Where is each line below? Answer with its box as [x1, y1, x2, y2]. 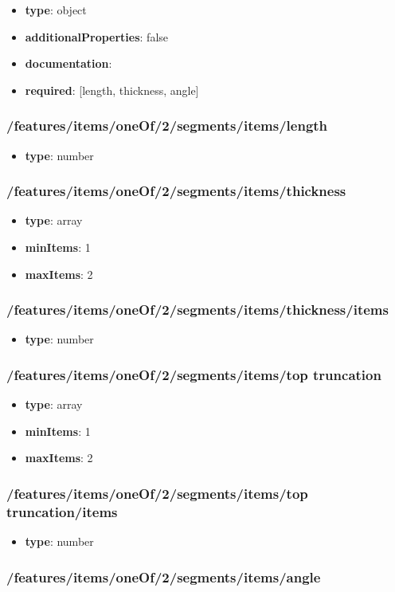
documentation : [25, 55, 112, 72]
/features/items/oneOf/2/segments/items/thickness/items [6, 300, 389, 320]
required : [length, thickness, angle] [25, 81, 199, 98]
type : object [25, 2, 87, 18]
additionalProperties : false [25, 28, 169, 45]
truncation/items [6, 501, 118, 521]
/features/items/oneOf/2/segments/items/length [6, 116, 328, 135]
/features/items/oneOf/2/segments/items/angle [6, 567, 321, 586]
